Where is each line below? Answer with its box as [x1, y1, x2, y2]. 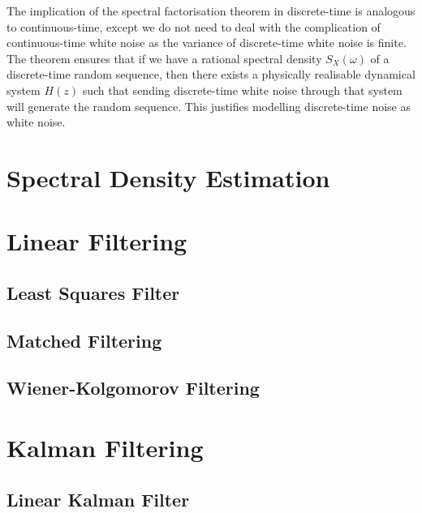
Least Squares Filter [6, 280, 180, 305]
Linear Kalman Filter [6, 486, 190, 511]
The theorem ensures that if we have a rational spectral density [6, 49, 322, 66]
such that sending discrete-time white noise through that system [82, 81, 403, 98]
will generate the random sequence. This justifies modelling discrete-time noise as [6, 97, 411, 114]
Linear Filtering [6, 224, 187, 258]
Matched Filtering [6, 327, 162, 353]
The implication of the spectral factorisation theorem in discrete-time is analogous [6, 2, 416, 19]
